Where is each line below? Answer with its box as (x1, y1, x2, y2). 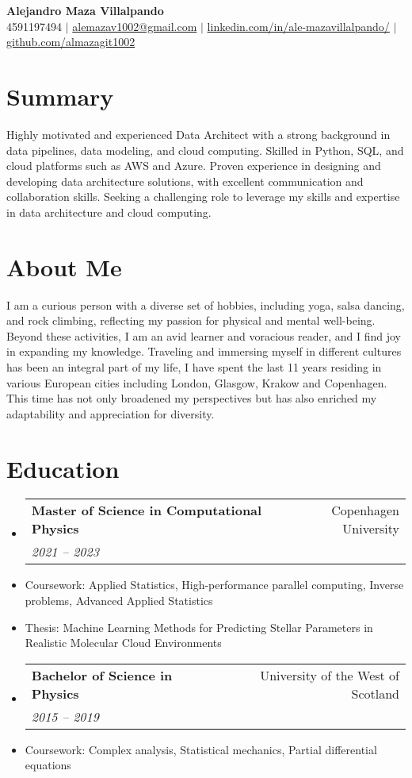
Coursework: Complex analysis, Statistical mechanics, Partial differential (25, 741, 377, 757)
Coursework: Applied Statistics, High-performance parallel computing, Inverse (25, 576, 404, 593)
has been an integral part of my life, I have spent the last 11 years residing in (6, 358, 382, 375)
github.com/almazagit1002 (6, 33, 135, 50)
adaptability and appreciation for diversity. (6, 405, 215, 422)
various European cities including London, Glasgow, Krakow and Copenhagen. (6, 374, 387, 391)
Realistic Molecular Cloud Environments (25, 634, 222, 651)
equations (25, 757, 71, 773)
